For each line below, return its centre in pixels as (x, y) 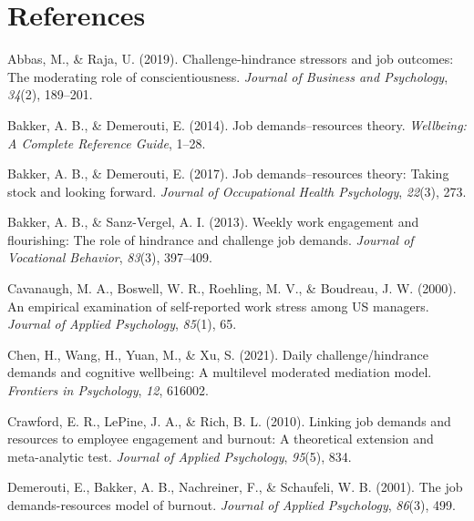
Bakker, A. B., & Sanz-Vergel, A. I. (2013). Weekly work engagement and (213, 222)
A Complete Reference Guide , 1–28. (107, 143)
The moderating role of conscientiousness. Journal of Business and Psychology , (228, 76)
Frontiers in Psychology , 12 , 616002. (108, 390)
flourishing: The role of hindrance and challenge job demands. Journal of (211, 239)
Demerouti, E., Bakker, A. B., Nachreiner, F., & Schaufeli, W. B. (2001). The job (235, 487)
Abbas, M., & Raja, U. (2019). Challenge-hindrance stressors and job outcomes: (231, 59)
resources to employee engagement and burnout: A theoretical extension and (221, 439)
